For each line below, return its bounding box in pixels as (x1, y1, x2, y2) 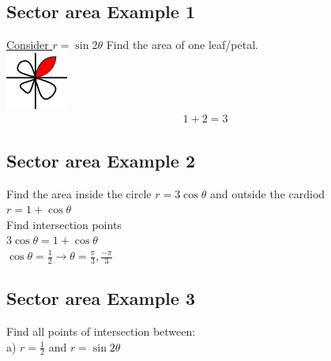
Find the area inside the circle (6, 185, 152, 201)
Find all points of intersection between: (6, 323, 196, 340)
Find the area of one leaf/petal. (106, 36, 258, 53)
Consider (6, 36, 49, 53)
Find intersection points (6, 216, 122, 232)
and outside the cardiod (209, 185, 325, 201)
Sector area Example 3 (6, 286, 196, 310)
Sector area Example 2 (6, 148, 196, 172)
